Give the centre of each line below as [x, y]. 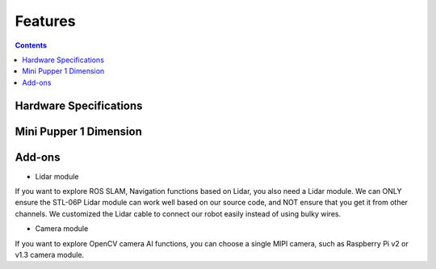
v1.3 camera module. [50, 255]
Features [45, 21]
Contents [31, 45]
